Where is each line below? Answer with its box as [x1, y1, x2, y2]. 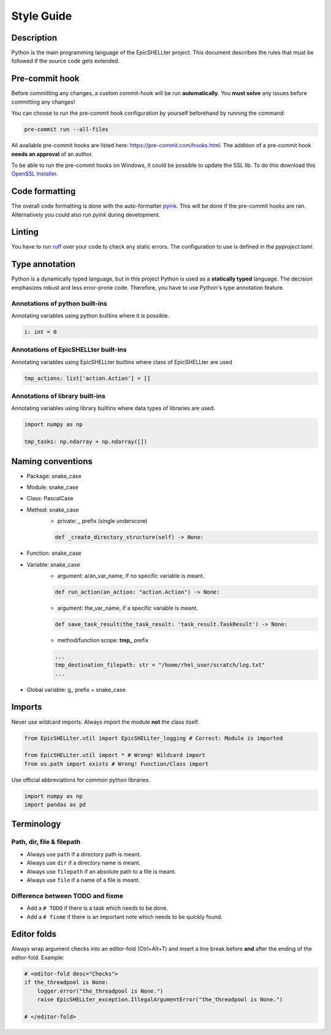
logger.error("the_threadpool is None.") [37, 987, 164, 994]
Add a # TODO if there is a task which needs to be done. [26, 904, 169, 912]
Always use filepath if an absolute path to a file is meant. [26, 867, 177, 875]
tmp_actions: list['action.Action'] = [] [24, 374, 151, 382]
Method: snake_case [26, 506, 79, 513]
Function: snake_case [26, 549, 82, 557]
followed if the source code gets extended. [11, 57, 120, 64]
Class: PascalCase [26, 495, 74, 502]
